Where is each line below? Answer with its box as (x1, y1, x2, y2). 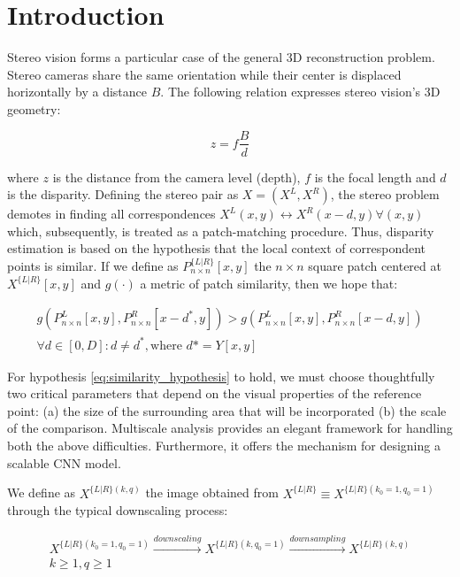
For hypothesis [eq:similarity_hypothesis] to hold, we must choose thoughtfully (7, 366, 435, 385)
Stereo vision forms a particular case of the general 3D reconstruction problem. (7, 48, 435, 66)
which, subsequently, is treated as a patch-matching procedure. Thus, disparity (7, 221, 434, 240)
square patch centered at (308, 256, 441, 274)
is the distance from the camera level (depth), (52, 167, 301, 186)
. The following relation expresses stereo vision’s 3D (160, 82, 441, 101)
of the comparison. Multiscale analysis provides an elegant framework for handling (7, 419, 453, 437)
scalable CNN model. (7, 453, 121, 472)
